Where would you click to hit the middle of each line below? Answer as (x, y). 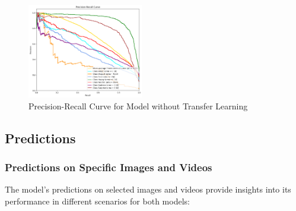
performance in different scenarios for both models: (97, 201)
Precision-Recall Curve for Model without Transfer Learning (138, 105)
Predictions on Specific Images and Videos (109, 167)
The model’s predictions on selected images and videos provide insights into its (148, 189)
